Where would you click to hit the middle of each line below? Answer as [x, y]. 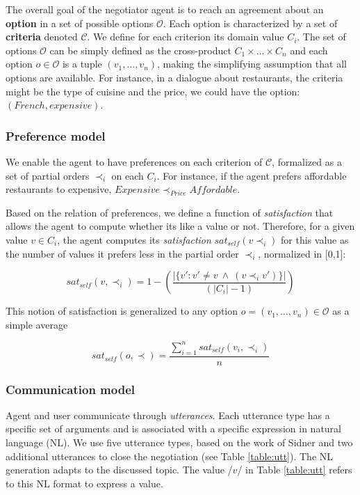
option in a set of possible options [80, 23]
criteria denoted [42, 37]
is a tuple [82, 64]
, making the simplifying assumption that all [252, 64]
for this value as [315, 239]
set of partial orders [48, 175]
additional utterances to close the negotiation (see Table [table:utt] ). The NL [170, 456]
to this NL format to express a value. [84, 483]
